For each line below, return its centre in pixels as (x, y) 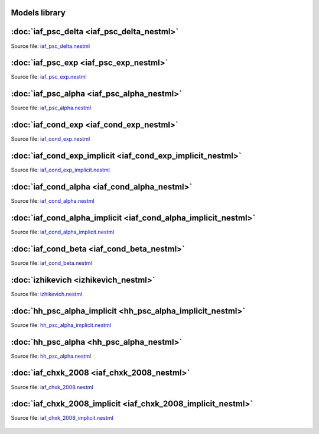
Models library (38, 13)
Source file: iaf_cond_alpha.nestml (53, 201)
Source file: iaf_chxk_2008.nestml (52, 387)
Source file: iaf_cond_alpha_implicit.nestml (63, 232)
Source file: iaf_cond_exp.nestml (51, 139)
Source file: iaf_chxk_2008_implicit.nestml (62, 418)
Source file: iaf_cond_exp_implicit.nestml (61, 170)
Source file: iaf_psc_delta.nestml (51, 46)
